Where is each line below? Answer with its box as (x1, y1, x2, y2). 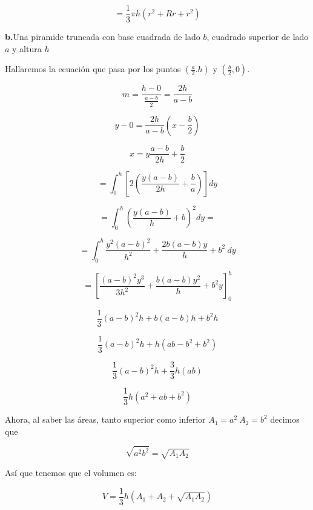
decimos (270, 413, 300, 426)
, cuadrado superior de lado (206, 30, 309, 43)
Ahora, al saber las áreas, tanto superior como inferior (5, 413, 206, 426)
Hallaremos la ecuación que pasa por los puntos (5, 62, 181, 75)
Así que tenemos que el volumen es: (5, 466, 137, 479)
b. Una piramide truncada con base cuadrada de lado (5, 30, 200, 43)
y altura (12, 42, 42, 55)
